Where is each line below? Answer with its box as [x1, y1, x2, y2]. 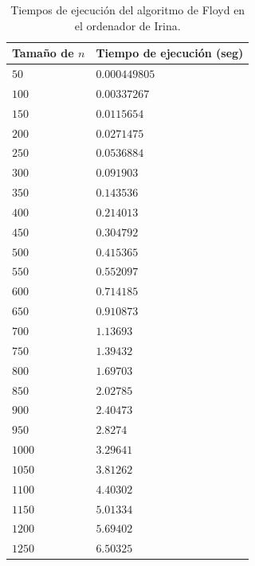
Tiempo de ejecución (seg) [96, 45, 244, 61]
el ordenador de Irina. [74, 17, 181, 33]
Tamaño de [12, 45, 74, 61]
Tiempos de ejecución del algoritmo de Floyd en [10, 2, 245, 18]
